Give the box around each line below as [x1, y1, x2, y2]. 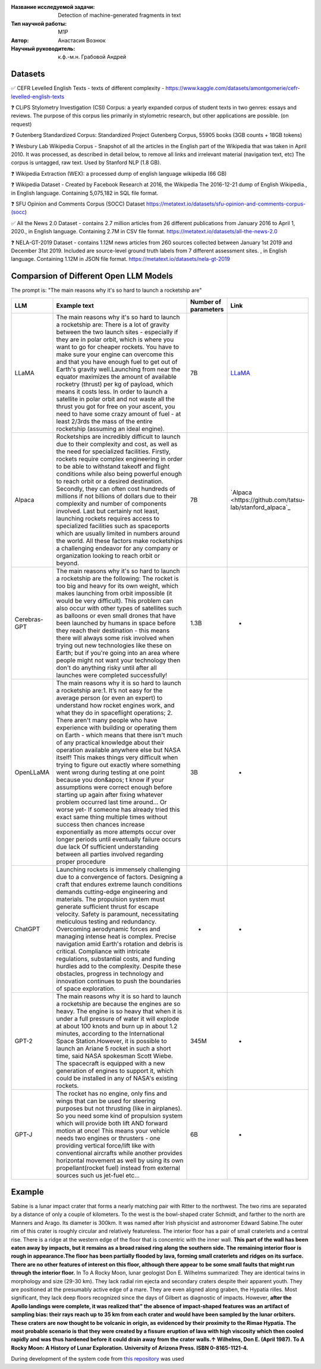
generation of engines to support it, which [56, 1066, 174, 1075]
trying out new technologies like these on [56, 641, 172, 649]
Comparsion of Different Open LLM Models [11, 271, 174, 281]
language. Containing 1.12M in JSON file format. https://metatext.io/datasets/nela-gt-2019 [11, 255, 230, 263]
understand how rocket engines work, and [56, 701, 175, 709]
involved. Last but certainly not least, [56, 507, 160, 515]
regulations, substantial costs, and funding [56, 955, 175, 963]
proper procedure [56, 857, 106, 866]
